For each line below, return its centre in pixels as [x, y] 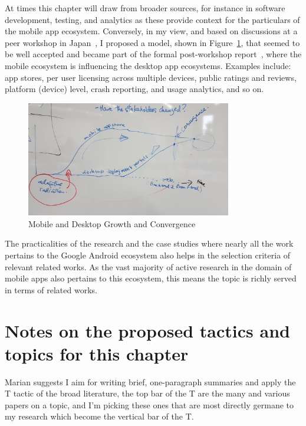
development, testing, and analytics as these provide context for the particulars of [152, 19]
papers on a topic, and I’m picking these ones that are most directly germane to [149, 404]
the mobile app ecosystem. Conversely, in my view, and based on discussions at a [151, 31]
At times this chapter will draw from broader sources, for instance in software [145, 8]
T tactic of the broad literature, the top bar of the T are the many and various [147, 393]
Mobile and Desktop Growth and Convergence [112, 223]
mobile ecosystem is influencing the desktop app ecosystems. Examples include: [148, 65]
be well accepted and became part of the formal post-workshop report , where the [153, 54]
